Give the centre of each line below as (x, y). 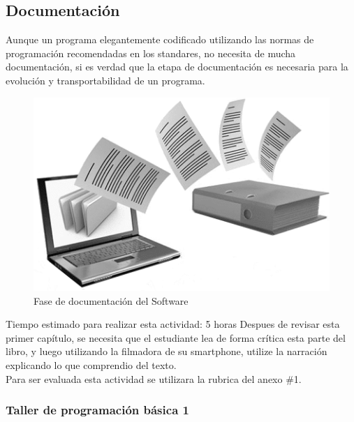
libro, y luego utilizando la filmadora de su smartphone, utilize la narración (167, 351)
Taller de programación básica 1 (97, 410)
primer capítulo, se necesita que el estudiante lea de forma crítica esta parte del (176, 337)
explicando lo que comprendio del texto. (91, 365)
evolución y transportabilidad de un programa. (105, 80)
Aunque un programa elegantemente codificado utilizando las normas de (160, 39)
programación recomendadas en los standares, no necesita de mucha (151, 53)
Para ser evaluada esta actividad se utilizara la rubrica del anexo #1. (154, 378)
